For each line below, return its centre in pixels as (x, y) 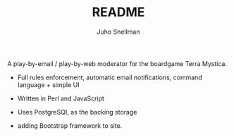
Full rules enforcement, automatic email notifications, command (110, 77)
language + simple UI (48, 84)
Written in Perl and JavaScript (61, 98)
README (118, 12)
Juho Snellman (118, 32)
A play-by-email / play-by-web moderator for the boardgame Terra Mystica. (117, 63)
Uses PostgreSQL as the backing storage (77, 112)
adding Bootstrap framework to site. (70, 125)
